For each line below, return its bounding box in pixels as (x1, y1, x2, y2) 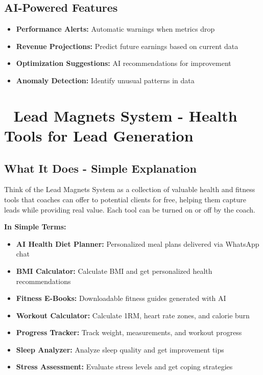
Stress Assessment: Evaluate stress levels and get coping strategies (16, 361, 233, 372)
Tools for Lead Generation (4, 125, 194, 146)
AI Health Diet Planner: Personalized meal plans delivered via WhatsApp (16, 238, 259, 249)
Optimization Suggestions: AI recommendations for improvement (16, 58, 231, 68)
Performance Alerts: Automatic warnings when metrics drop (16, 24, 215, 34)
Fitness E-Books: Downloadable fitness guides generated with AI (16, 293, 226, 303)
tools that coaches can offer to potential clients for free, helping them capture (4, 194, 247, 204)
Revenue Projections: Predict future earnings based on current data (16, 40, 238, 51)
